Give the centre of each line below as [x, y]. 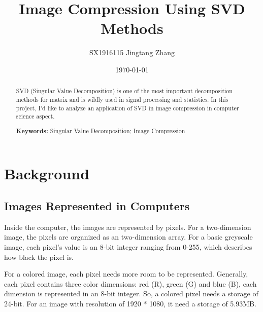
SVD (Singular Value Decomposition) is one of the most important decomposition [124, 91]
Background [47, 173]
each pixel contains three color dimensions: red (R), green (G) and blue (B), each [130, 283]
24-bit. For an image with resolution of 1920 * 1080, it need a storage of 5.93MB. [130, 304]
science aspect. [35, 116]
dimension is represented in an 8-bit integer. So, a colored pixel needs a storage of [131, 294]
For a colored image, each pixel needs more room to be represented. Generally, [126, 274]
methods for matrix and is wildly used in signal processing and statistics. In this [122, 99]
